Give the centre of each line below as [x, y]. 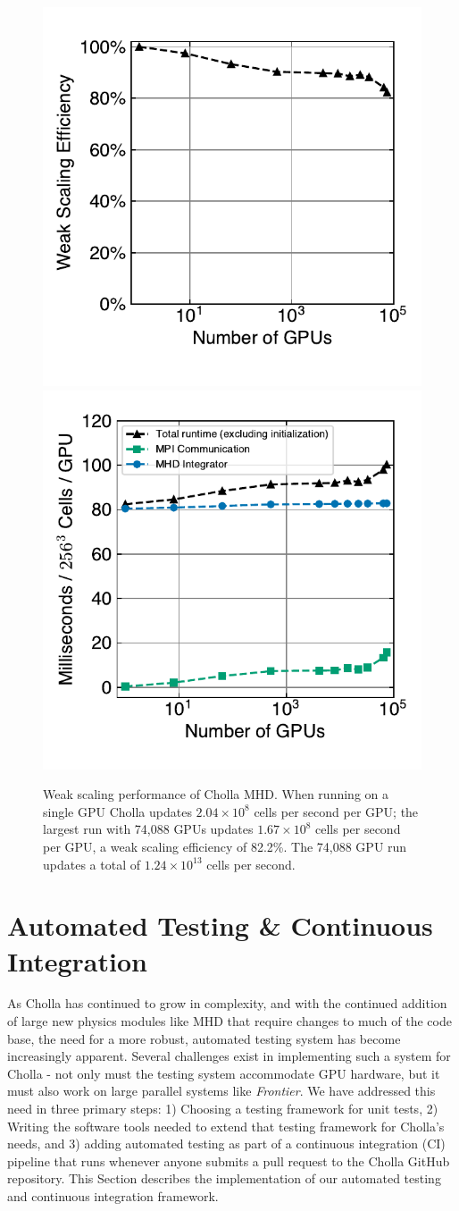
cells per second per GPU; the [336, 811]
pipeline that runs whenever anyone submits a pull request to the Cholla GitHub [229, 1161]
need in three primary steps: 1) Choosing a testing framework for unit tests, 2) [223, 1109]
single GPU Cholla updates [117, 811]
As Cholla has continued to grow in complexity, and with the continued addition [227, 1003]
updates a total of [92, 864]
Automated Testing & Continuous [220, 925]
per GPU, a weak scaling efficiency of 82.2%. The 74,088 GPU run [225, 846]
